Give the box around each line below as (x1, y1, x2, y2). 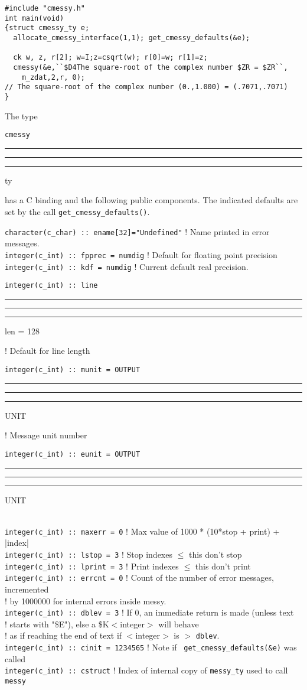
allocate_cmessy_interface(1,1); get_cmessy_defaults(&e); (13, 33, 250, 42)
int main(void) (5, 14, 64, 22)
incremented (5, 582, 49, 595)
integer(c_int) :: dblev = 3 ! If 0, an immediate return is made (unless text (5, 606, 294, 619)
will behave (158, 617, 199, 630)
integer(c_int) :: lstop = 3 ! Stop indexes (5, 548, 172, 560)
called (5, 652, 25, 665)
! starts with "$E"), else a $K (5, 617, 109, 630)
